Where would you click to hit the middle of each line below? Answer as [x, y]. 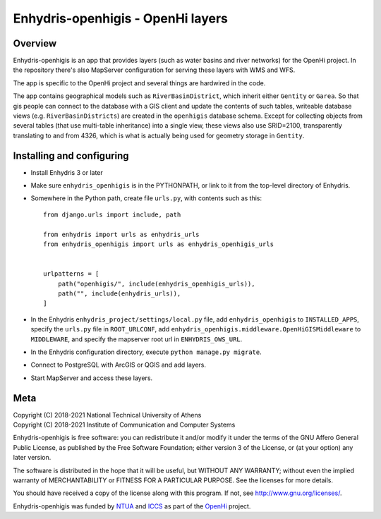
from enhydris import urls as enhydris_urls [122, 234]
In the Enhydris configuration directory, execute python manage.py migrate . [146, 352]
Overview [35, 43]
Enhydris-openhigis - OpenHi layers [121, 18]
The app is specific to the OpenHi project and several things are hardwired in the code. [139, 83]
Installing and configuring [71, 155]
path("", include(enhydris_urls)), [119, 294]
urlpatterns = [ [71, 274]
